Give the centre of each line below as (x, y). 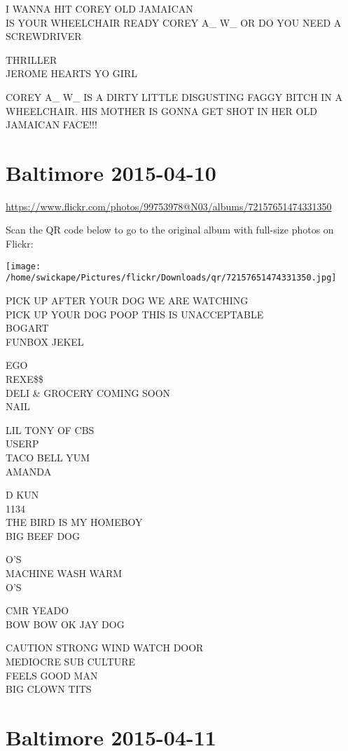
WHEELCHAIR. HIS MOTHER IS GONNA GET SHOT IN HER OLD (161, 110)
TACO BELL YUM (48, 457)
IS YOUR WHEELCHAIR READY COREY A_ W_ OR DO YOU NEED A (174, 22)
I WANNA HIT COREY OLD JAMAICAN (99, 8)
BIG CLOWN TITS (49, 689)
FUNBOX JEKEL (45, 341)
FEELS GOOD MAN (52, 675)
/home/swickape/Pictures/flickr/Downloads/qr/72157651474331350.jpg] (171, 278)
